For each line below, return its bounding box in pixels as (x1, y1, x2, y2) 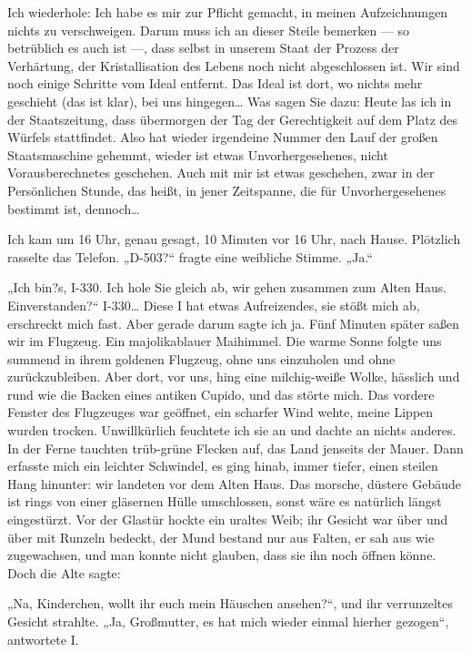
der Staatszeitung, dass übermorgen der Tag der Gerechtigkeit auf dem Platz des (7, 109, 458, 128)
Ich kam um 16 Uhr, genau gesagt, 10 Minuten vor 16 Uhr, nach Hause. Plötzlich (7, 229, 461, 249)
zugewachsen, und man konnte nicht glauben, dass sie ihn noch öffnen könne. (7, 545, 436, 565)
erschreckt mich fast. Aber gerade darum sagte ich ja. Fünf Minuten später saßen (7, 313, 460, 332)
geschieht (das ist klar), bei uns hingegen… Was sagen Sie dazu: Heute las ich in (7, 91, 452, 110)
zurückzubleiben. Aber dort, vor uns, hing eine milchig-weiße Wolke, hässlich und (7, 367, 460, 386)
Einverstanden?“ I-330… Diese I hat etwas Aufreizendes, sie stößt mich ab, (7, 295, 420, 314)
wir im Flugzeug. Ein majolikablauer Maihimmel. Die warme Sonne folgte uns (7, 331, 442, 351)
